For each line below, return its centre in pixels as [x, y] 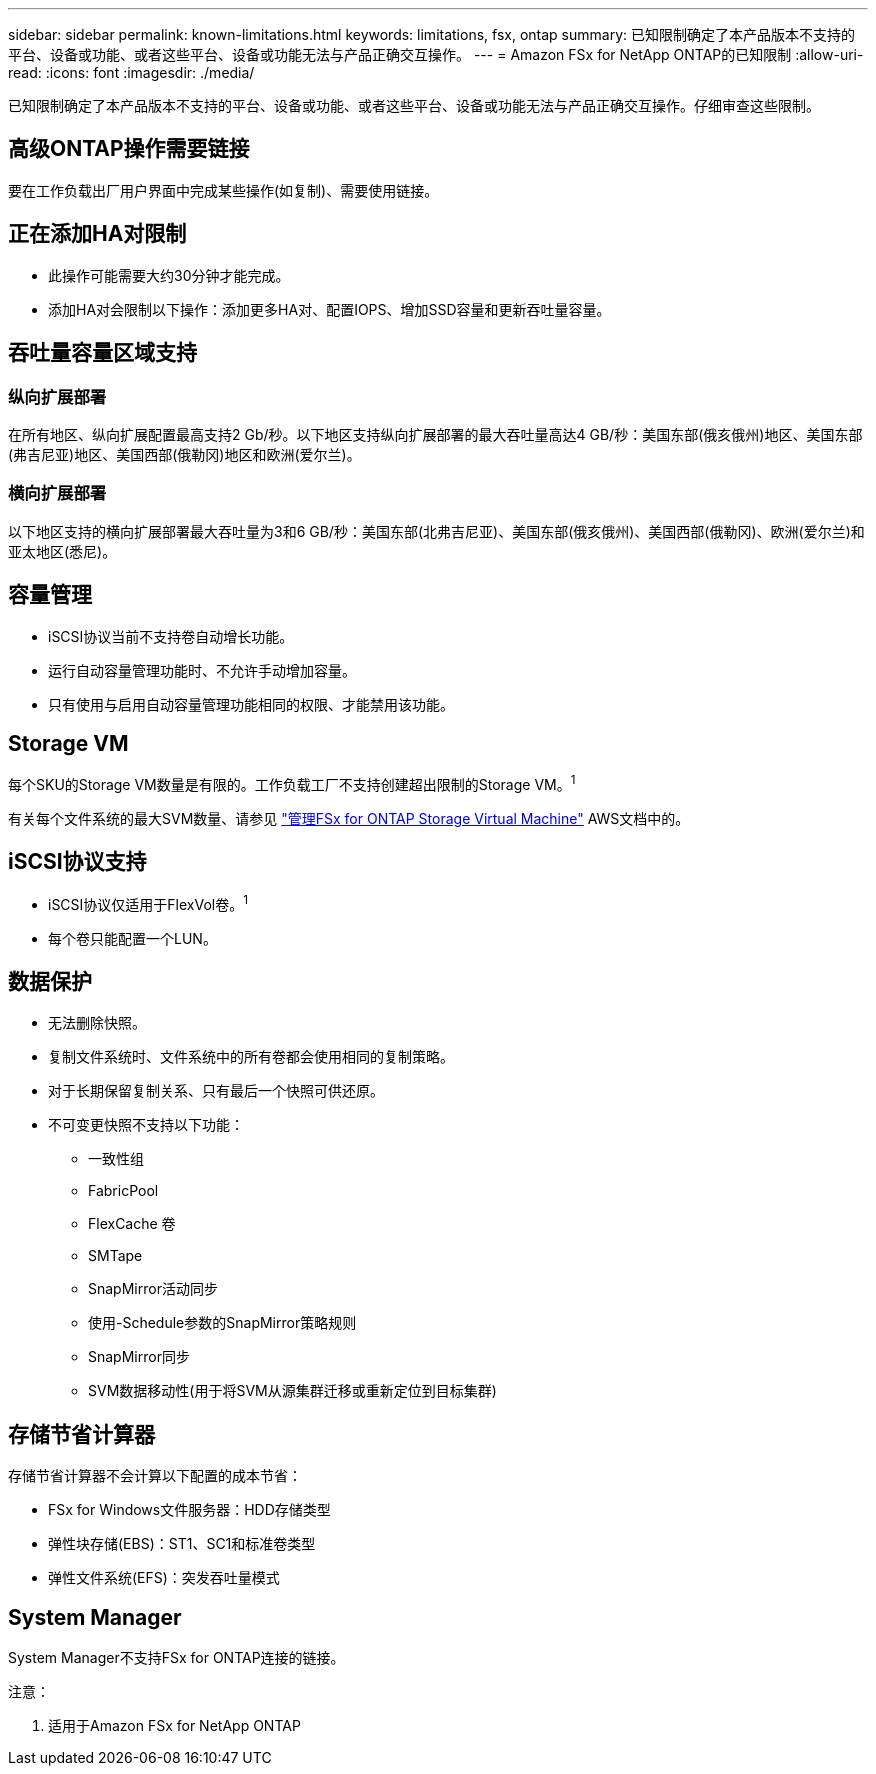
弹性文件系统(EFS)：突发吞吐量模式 [164, 1578]
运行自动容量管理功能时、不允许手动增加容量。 [202, 670]
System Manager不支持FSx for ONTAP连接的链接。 [176, 1658]
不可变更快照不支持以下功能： [146, 1125]
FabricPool [123, 1191]
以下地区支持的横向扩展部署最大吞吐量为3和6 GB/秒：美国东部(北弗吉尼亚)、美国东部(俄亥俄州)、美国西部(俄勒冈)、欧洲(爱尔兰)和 [436, 531]
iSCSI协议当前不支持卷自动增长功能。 [171, 636]
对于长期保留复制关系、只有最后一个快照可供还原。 [216, 1091]
